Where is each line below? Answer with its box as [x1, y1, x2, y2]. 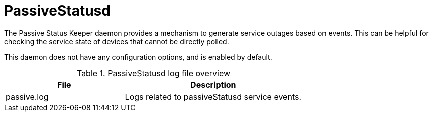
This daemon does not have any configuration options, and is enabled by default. [4, 52, 272, 61]
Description [190, 79, 236, 90]
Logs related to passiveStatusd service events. [125, 91, 302, 102]
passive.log [6, 91, 49, 102]
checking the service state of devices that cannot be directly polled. [4, 37, 229, 46]
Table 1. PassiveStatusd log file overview [76, 68, 231, 78]
